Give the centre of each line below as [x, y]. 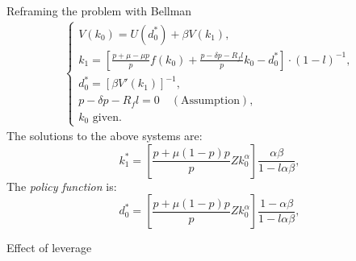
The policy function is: [62, 186]
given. [107, 117]
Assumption [210, 101]
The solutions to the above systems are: [105, 136]
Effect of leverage [49, 248]
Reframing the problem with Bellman [99, 10]
